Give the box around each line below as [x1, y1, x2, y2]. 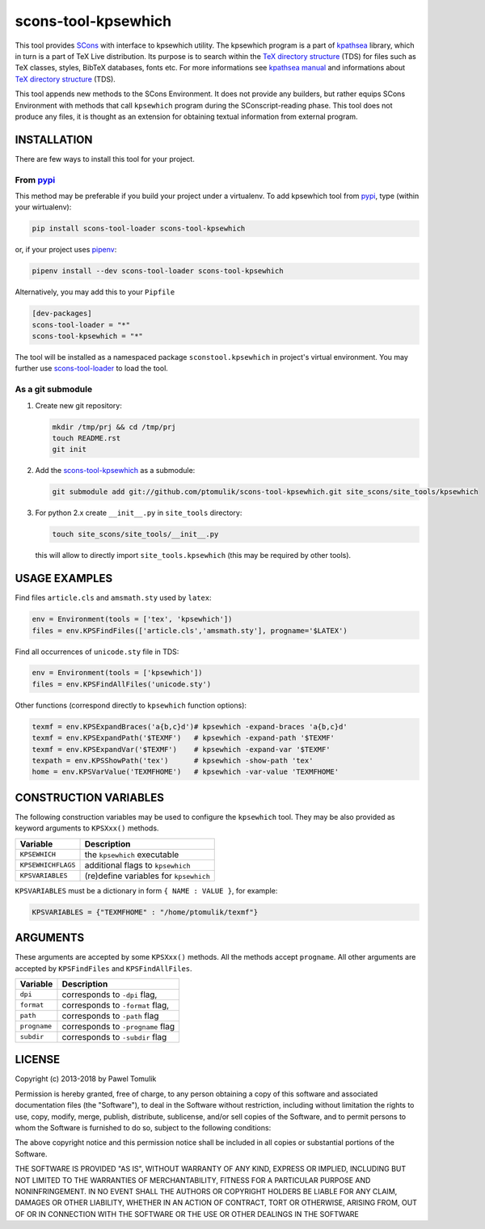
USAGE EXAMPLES [15, 572, 113, 585]
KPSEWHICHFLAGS [19, 861, 76, 869]
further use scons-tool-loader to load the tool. [15, 364, 169, 374]
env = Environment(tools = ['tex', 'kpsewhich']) [32, 614, 233, 624]
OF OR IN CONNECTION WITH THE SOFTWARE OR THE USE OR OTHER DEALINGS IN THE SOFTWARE [15, 1209, 360, 1218]
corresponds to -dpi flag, [61, 989, 158, 1000]
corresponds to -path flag [61, 1010, 159, 1021]
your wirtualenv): [15, 202, 72, 212]
